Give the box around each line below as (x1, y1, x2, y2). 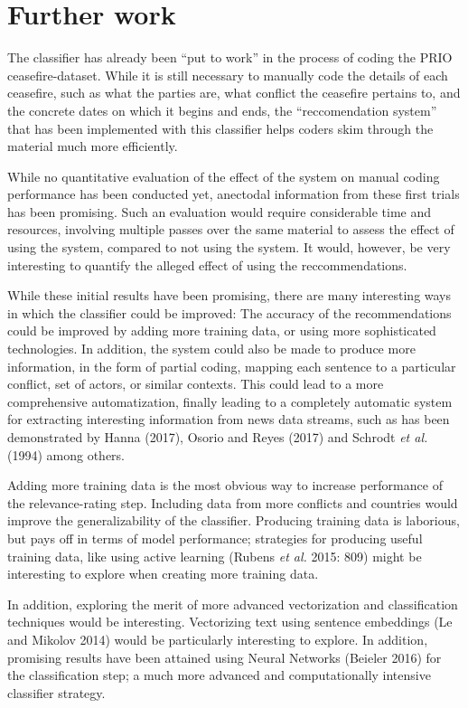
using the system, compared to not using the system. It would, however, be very (7, 238, 451, 257)
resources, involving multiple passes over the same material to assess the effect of (7, 220, 454, 239)
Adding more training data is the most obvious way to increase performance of (7, 476, 443, 495)
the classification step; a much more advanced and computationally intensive (7, 666, 431, 684)
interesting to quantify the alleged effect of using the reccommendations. (7, 255, 407, 274)
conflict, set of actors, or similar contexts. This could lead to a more (7, 374, 384, 393)
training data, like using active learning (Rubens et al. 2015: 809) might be (7, 546, 422, 565)
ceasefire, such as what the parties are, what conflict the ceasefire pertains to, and (7, 83, 461, 102)
